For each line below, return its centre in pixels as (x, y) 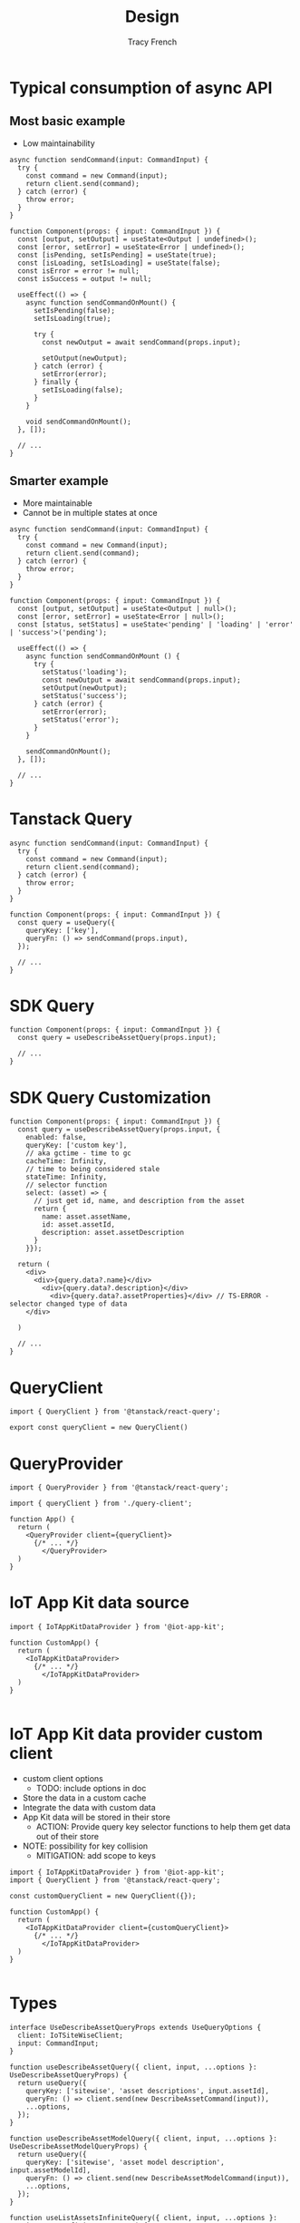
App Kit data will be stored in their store (96, 1817)
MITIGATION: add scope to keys (96, 1856)
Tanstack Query (71, 819)
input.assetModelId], (50, 2170)
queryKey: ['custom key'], (77, 1145)
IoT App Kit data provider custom (136, 1734)
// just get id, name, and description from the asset (139, 1201)
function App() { (42, 1519)
